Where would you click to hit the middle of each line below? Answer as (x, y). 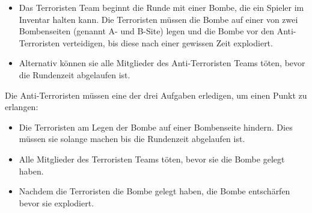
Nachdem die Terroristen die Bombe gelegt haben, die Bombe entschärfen (154, 191)
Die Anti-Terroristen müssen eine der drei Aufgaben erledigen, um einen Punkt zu (156, 95)
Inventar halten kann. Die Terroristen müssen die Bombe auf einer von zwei (158, 19)
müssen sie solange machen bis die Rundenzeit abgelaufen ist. (132, 139)
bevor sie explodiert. (57, 202)
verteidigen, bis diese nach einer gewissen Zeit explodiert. (167, 42)
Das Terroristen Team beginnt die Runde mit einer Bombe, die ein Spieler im (161, 7)
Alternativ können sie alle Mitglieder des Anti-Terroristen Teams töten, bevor (162, 63)
